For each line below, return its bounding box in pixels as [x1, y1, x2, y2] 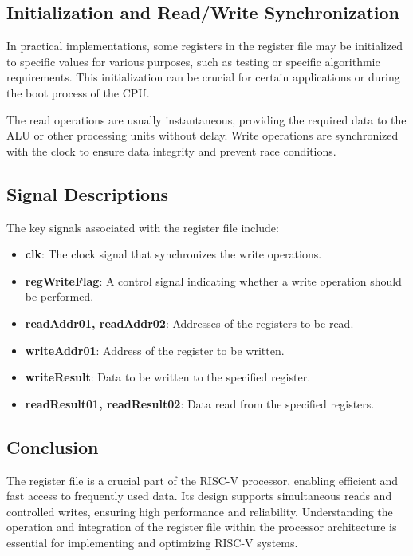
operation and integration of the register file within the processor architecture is [6, 519, 397, 535]
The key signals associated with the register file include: [6, 219, 279, 235]
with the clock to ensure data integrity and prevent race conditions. [6, 142, 336, 159]
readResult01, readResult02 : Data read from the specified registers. [25, 395, 375, 412]
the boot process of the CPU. [6, 84, 150, 101]
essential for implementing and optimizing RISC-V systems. [6, 534, 298, 550]
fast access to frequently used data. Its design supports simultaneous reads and [6, 487, 392, 504]
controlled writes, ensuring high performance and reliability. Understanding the [6, 503, 393, 519]
